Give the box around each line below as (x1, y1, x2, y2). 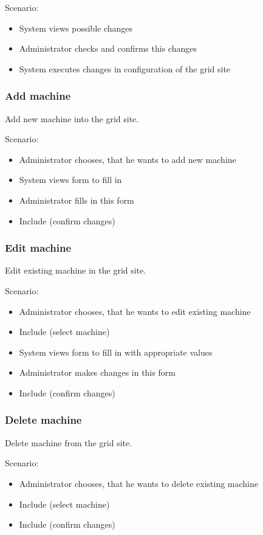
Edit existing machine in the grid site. (5, 264, 146, 277)
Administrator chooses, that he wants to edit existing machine (19, 305, 251, 317)
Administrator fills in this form (19, 193, 134, 206)
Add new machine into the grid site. (5, 112, 139, 125)
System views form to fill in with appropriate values (19, 345, 213, 358)
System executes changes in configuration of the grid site (19, 62, 231, 75)
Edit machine (5, 240, 72, 255)
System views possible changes (19, 21, 133, 34)
